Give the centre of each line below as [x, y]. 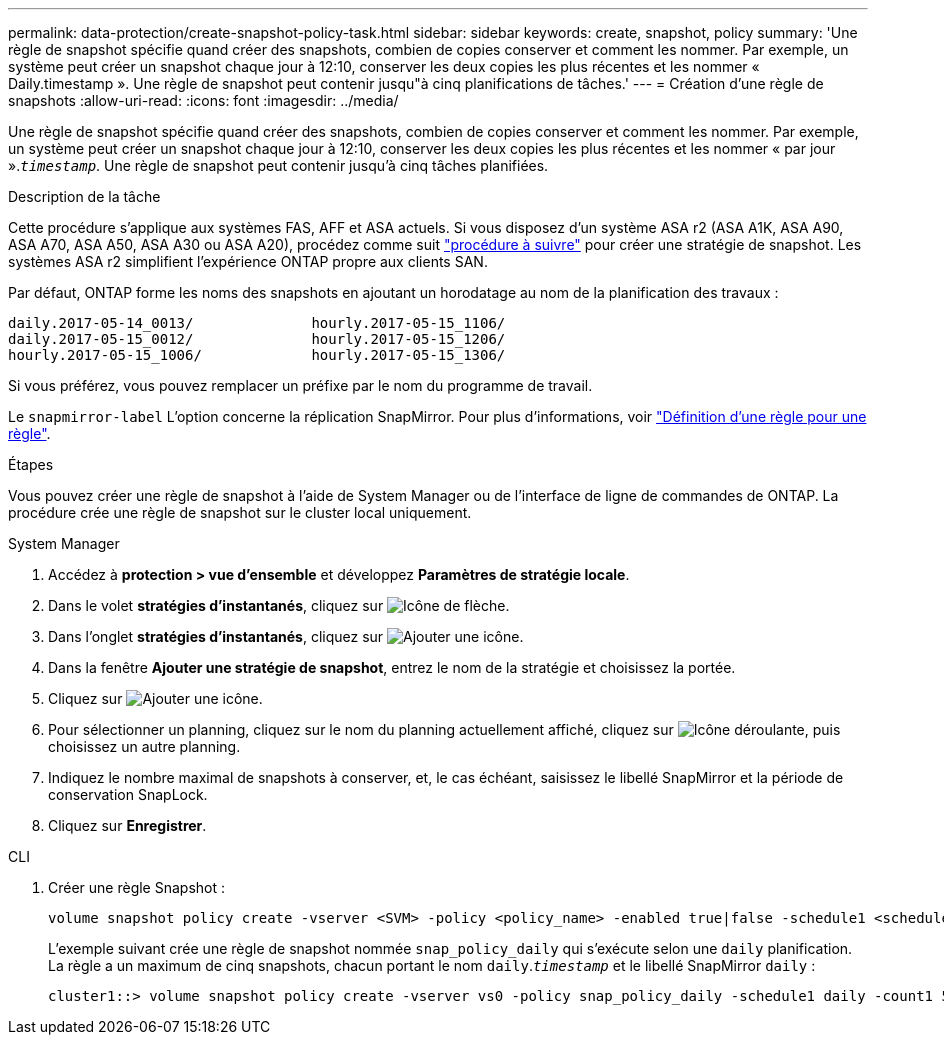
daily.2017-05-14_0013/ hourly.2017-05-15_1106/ [257, 323]
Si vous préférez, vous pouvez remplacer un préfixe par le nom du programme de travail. [300, 385]
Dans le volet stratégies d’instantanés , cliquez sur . [279, 605]
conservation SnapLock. [128, 794]
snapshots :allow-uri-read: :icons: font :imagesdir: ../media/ [203, 100]
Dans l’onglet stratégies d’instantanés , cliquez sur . [286, 636]
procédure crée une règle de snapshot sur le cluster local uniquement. [240, 512]
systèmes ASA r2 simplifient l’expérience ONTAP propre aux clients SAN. [248, 261]
